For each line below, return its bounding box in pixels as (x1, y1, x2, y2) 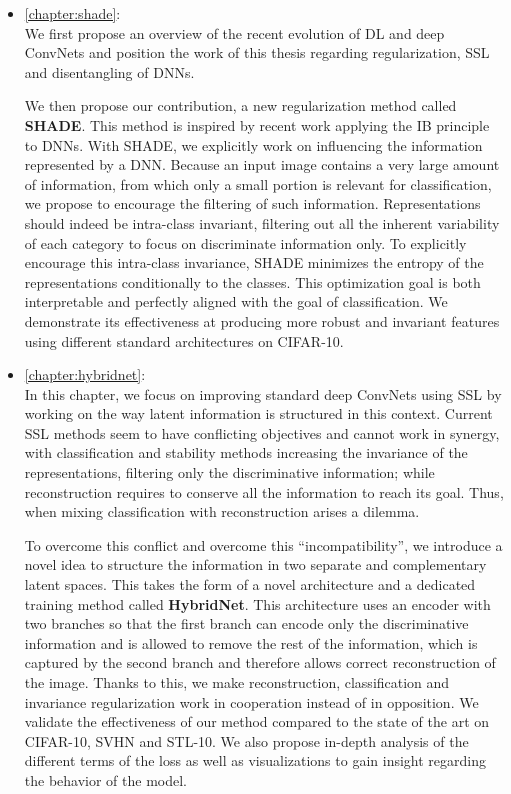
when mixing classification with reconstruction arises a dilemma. (24, 501, 420, 522)
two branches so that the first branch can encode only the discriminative (24, 613, 469, 634)
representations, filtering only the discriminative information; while (24, 462, 435, 483)
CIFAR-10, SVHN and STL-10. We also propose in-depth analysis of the (24, 730, 469, 751)
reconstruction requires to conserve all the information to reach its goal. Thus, (24, 481, 504, 502)
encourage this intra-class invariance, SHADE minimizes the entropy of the (24, 252, 484, 273)
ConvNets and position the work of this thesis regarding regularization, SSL (24, 42, 490, 63)
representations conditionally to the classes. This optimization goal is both (24, 271, 481, 292)
